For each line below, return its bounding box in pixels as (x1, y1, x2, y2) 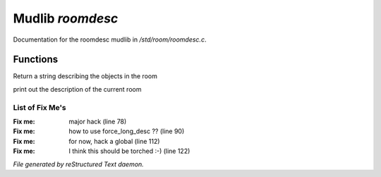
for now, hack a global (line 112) (68, 137, 160, 145)
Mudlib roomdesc (13, 11, 119, 26)
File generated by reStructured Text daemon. (13, 159, 144, 169)
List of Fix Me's (13, 102, 66, 112)
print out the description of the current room (13, 85, 142, 93)
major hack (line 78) (68, 117, 127, 126)
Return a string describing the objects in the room (13, 72, 158, 80)
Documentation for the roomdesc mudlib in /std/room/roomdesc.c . (13, 35, 207, 44)
